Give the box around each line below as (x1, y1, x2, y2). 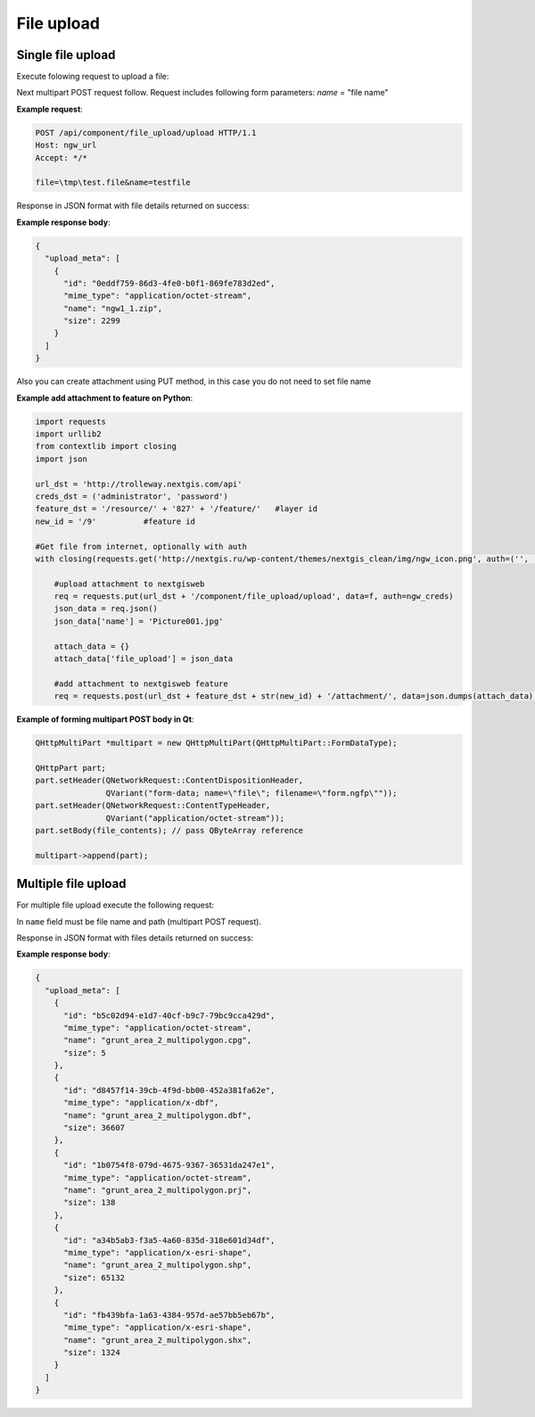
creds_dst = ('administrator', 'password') (35, 491, 229, 501)
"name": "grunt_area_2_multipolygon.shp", (63, 1260, 252, 1271)
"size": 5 (63, 1048, 107, 1057)
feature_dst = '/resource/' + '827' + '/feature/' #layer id (35, 504, 318, 514)
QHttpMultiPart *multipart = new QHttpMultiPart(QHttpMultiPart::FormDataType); (35, 738, 398, 749)
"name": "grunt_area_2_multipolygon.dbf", (63, 1110, 252, 1120)
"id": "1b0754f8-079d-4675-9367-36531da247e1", (63, 1160, 276, 1171)
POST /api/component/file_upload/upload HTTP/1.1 (35, 128, 257, 137)
